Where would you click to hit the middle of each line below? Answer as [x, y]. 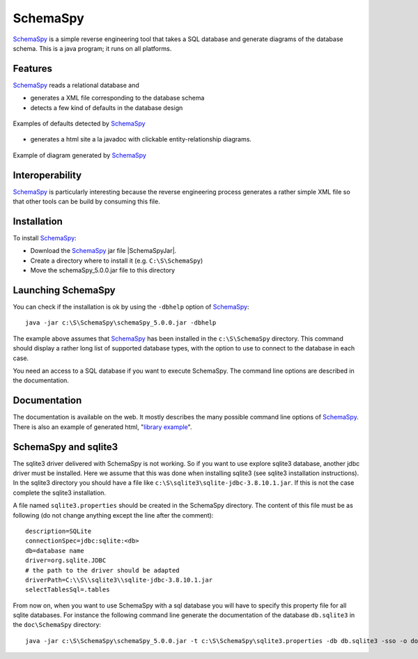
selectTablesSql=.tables [68, 590]
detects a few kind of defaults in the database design [107, 107]
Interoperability [47, 175]
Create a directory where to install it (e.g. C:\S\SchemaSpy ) [117, 261]
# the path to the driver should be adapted [103, 570]
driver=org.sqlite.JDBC [66, 560]
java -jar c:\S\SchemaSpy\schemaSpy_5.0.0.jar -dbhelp [121, 323]
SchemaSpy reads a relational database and [76, 85]
